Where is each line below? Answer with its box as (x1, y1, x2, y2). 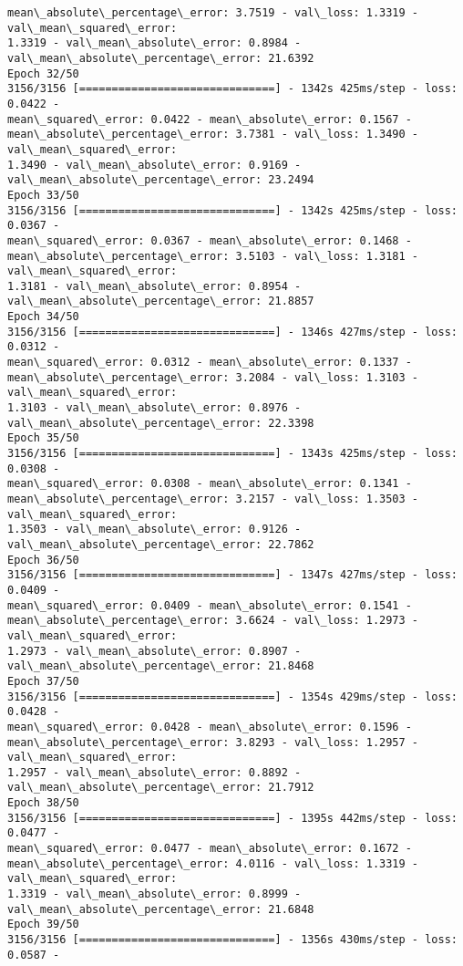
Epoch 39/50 (7, 918, 79, 931)
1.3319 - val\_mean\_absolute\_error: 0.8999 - (7, 888, 302, 901)
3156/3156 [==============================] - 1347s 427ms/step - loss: (7, 568, 458, 582)
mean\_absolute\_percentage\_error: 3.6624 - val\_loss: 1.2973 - (7, 614, 419, 628)
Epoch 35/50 (7, 431, 79, 445)
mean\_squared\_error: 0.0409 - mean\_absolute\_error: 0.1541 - (7, 598, 412, 612)
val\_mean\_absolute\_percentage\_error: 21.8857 (7, 295, 314, 308)
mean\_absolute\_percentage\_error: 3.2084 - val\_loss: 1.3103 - (7, 370, 419, 384)
